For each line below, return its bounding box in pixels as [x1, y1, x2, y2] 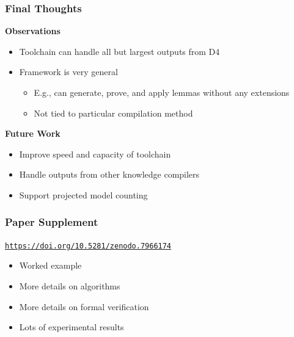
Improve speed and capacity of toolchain [19, 147, 171, 160]
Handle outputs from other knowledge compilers [19, 168, 200, 181]
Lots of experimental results [19, 321, 124, 333]
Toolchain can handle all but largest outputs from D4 [19, 45, 220, 57]
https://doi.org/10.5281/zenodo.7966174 [5, 241, 172, 250]
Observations [5, 24, 61, 37]
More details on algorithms [19, 280, 120, 292]
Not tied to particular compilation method [34, 106, 193, 119]
